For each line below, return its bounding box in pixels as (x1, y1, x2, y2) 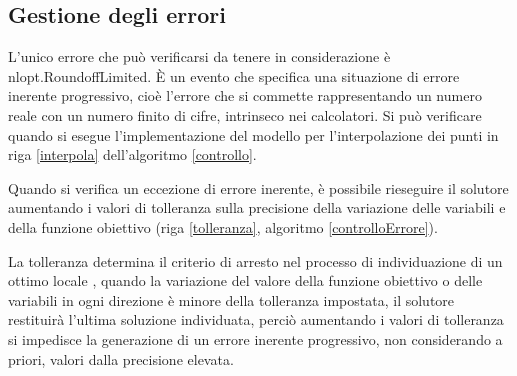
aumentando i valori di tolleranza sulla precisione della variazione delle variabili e (8, 197, 506, 218)
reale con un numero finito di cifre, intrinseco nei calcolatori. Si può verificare (8, 104, 482, 125)
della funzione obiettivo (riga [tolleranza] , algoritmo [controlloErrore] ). (8, 216, 438, 237)
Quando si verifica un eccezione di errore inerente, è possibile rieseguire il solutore (8, 177, 509, 198)
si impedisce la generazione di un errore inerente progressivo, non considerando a (8, 328, 503, 349)
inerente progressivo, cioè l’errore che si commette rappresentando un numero (8, 85, 482, 106)
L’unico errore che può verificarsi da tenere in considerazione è (8, 46, 391, 67)
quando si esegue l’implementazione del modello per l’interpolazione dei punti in (8, 124, 499, 145)
